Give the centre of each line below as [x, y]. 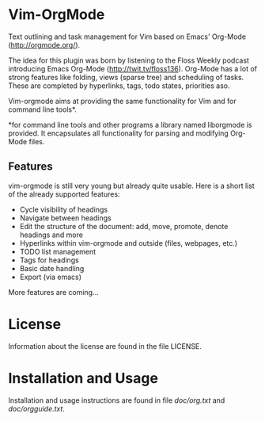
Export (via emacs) [50, 277]
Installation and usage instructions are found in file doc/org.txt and [117, 400]
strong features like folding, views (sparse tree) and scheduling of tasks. [126, 77]
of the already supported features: [64, 194]
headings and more [51, 235]
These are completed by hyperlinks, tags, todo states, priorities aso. [119, 86]
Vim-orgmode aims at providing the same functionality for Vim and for [123, 101]
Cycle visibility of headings [64, 209]
